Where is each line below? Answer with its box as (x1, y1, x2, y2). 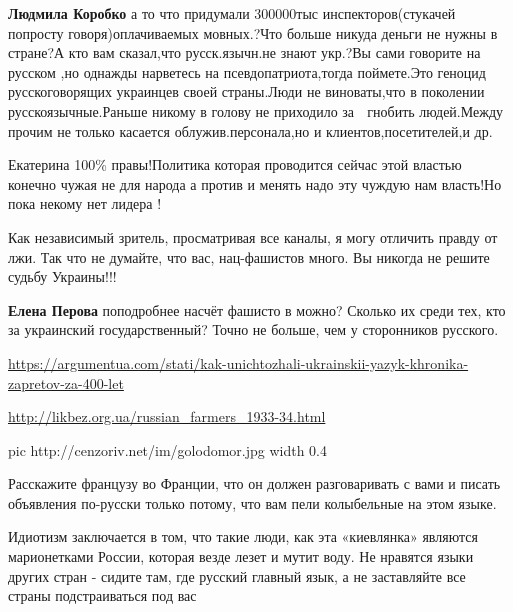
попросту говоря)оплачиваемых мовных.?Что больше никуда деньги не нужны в (8, 22, 498, 43)
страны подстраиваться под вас (8, 585, 197, 606)
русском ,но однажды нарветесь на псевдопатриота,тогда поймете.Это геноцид (8, 61, 486, 82)
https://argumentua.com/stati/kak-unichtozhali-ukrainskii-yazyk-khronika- (8, 352, 469, 373)
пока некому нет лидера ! (8, 193, 162, 214)
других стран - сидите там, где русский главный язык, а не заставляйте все (8, 565, 466, 586)
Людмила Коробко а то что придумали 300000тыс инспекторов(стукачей (8, 3, 456, 23)
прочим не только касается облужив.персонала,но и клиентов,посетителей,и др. (8, 120, 493, 141)
